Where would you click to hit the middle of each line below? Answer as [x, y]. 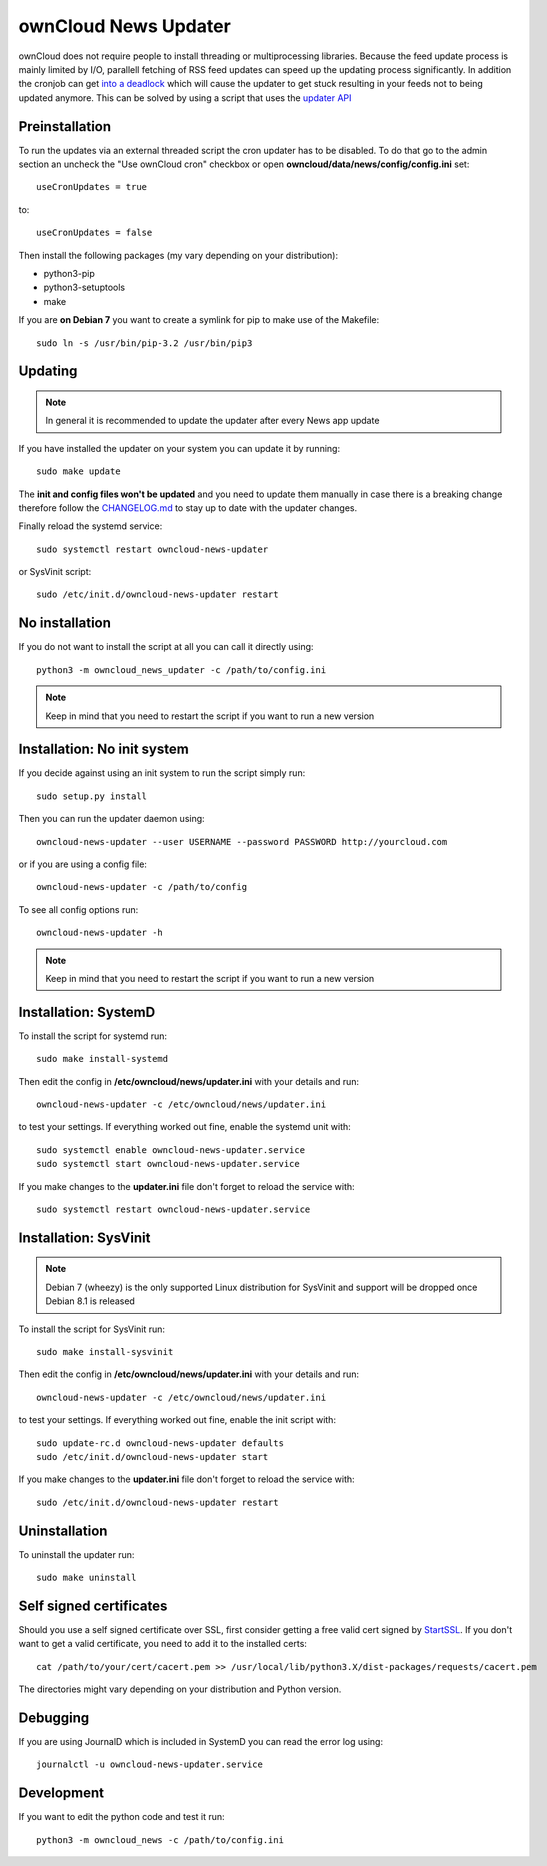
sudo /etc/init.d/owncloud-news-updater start [152, 1456]
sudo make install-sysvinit [105, 1351]
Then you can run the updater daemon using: [111, 819]
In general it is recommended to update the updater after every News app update [212, 421]
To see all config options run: [78, 909]
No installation [65, 623]
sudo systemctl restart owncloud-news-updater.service [173, 1209]
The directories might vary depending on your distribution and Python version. [180, 1689]
